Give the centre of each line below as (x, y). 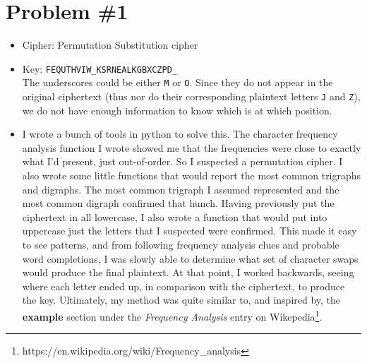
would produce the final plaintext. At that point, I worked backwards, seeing (188, 272)
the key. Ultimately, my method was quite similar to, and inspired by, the (181, 300)
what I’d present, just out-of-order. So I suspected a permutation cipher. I (182, 161)
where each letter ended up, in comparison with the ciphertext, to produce (183, 286)
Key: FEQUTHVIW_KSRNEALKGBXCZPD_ (100, 68)
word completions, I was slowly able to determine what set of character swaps (190, 258)
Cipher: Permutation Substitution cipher (110, 45)
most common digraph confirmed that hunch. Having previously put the (178, 203)
